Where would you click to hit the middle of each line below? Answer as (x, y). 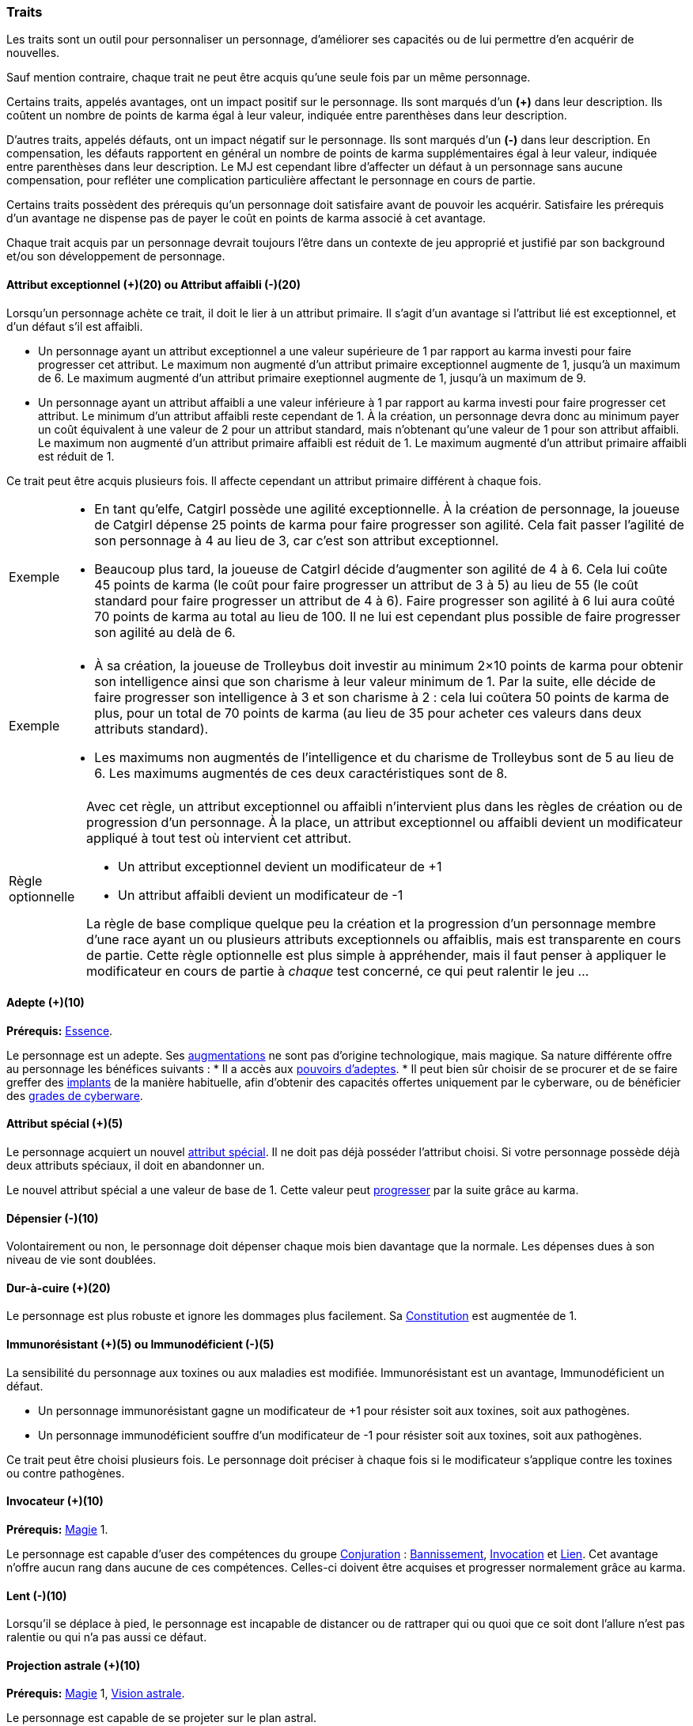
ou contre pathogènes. (66, 1473)
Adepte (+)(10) (45, 1003)
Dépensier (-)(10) (53, 1218)
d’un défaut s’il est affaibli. (75, 326)
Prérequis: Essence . (60, 1030)
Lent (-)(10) (37, 1595)
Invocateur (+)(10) (55, 1501)
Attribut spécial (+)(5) (65, 1124)
